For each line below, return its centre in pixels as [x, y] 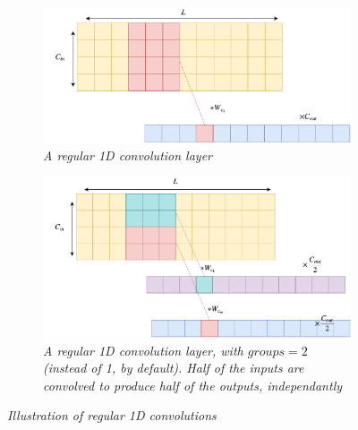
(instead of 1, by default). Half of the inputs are [174, 368]
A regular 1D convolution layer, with [143, 350]
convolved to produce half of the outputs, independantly [193, 385]
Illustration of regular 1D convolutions [112, 415]
